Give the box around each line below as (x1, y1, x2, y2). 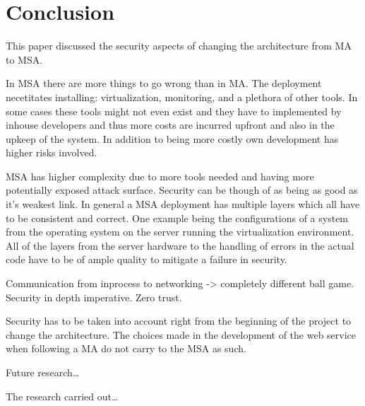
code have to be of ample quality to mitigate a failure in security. (6, 252, 287, 267)
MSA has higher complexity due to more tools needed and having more (6, 168, 314, 183)
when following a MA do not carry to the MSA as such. (6, 341, 246, 356)
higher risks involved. (6, 145, 97, 160)
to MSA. (6, 52, 43, 66)
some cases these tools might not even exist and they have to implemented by (6, 103, 342, 118)
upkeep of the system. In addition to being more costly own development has (6, 131, 339, 146)
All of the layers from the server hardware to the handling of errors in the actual (6, 238, 354, 253)
